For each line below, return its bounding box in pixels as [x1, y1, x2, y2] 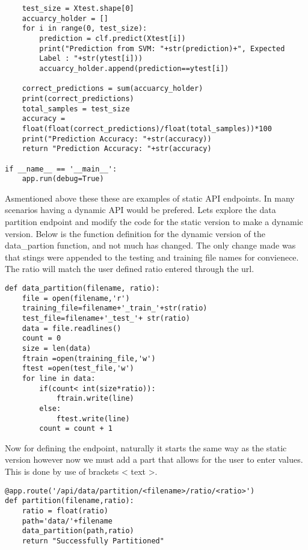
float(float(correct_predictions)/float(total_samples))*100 [22, 124, 272, 133]
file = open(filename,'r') [22, 294, 130, 303]
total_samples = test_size [22, 104, 130, 113]
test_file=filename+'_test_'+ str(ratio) [22, 314, 190, 323]
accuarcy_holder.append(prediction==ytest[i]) [39, 64, 229, 73]
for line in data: [22, 374, 96, 383]
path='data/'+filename [22, 516, 112, 525]
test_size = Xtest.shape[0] [22, 4, 134, 13]
